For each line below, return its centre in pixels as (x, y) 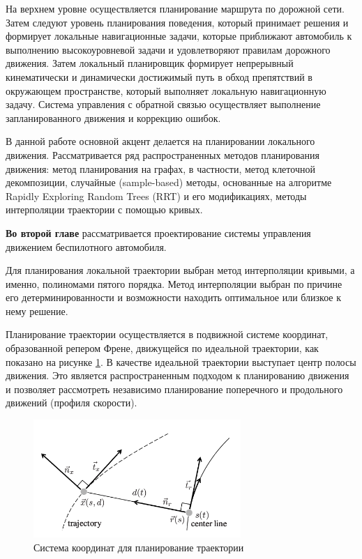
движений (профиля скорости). (71, 403)
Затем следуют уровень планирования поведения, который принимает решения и (177, 22)
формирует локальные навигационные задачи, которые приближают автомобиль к (179, 36)
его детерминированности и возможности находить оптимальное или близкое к (174, 297)
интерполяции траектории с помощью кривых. (104, 209)
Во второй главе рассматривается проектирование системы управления (158, 232)
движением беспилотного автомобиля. (86, 246)
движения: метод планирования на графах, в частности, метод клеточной (160, 168)
